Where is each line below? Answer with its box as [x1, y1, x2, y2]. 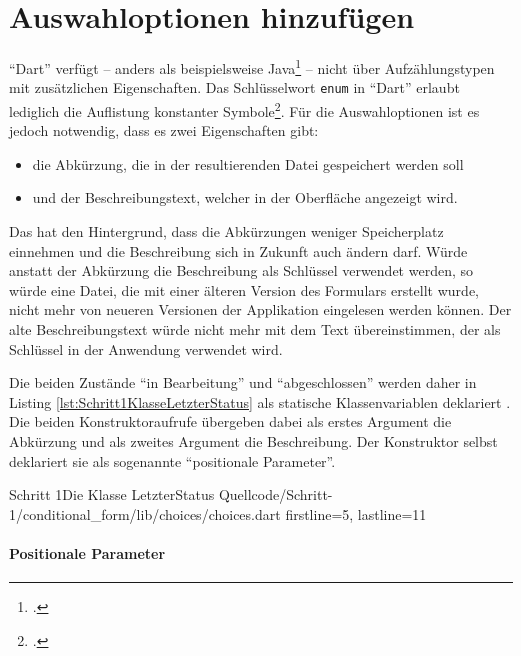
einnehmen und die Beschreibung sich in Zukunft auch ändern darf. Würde [9, 240, 468, 261]
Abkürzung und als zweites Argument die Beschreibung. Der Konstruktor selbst [9, 431, 498, 451]
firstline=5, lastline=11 [285, 503, 427, 524]
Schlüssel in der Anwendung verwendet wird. [9, 338, 283, 359]
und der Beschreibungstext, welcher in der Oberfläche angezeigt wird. [32, 187, 458, 208]
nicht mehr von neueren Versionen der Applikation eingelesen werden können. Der [9, 299, 512, 320]
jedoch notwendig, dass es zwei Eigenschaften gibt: [9, 120, 319, 141]
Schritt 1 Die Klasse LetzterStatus [9, 484, 215, 505]
